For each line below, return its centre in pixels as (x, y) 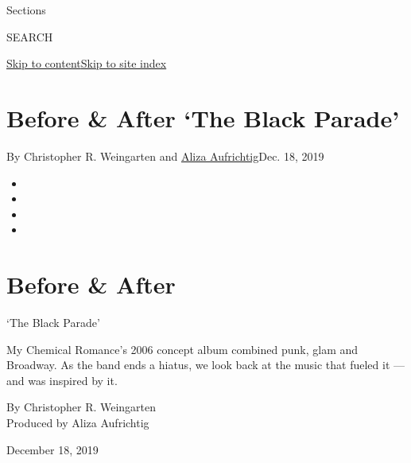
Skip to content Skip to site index (87, 63)
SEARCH (30, 36)
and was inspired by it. (62, 380)
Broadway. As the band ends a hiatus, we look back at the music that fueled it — (206, 365)
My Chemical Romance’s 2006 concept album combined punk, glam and (182, 349)
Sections (26, 10)
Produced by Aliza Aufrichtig (78, 422)
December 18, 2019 (52, 449)
